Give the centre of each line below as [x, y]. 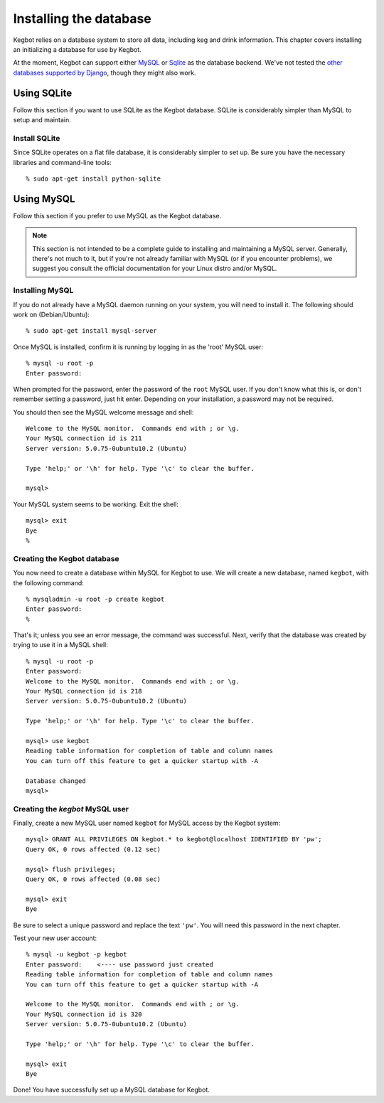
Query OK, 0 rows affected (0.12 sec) [94, 849]
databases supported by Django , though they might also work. [105, 73]
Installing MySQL [43, 290]
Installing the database [82, 18]
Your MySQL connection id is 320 [84, 1014]
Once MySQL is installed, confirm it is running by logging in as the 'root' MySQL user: [138, 347]
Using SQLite [43, 93]
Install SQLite [37, 138]
